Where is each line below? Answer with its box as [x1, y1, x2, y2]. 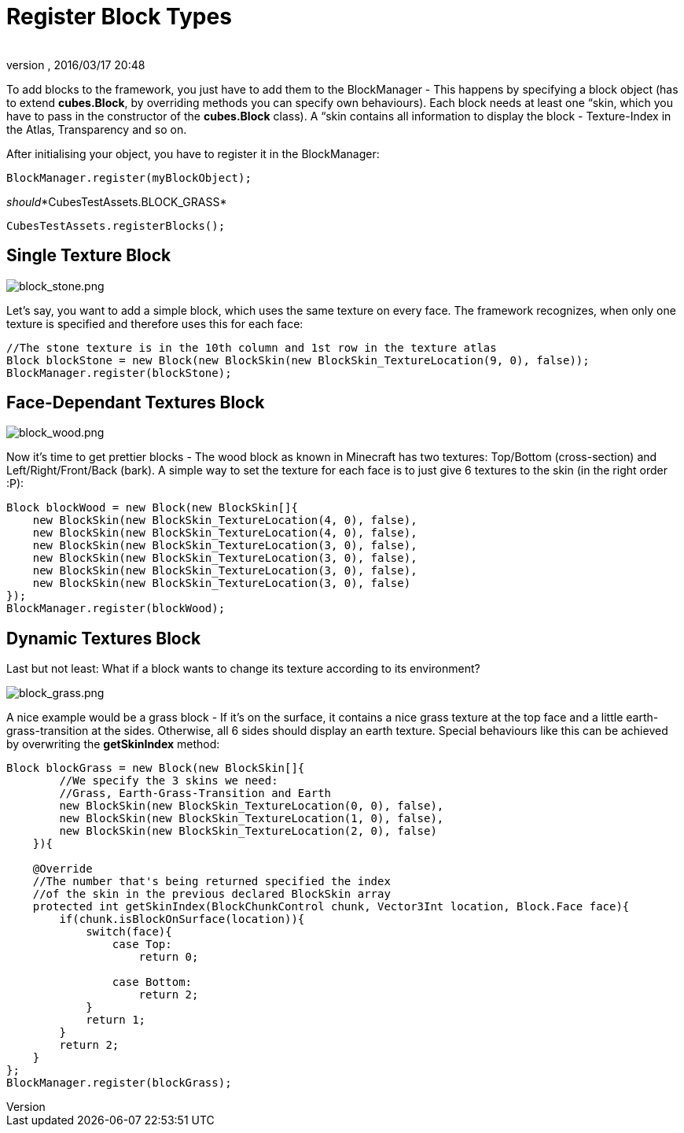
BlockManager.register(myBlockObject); [6, 171, 252, 184]
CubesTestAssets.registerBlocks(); [6, 219, 226, 232]
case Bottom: [112, 976, 193, 989]
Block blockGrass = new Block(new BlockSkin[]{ [6, 762, 305, 775]
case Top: [112, 938, 172, 951]
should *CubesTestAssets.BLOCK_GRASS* [6, 194, 227, 209]
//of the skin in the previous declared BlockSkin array [32, 888, 391, 901]
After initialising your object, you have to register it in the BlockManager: [6, 146, 380, 161]
